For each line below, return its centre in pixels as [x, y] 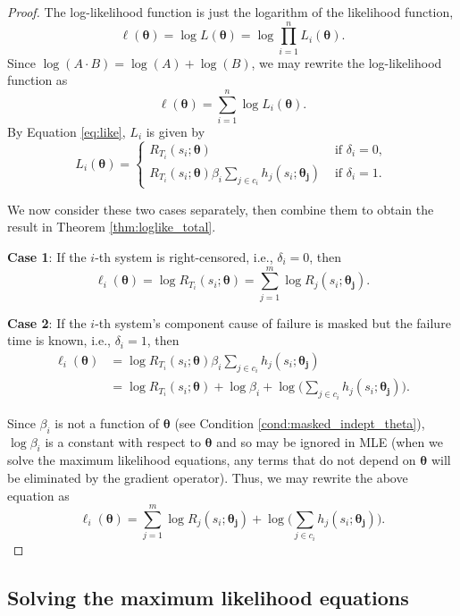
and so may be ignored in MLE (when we [330, 441]
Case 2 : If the [47, 322]
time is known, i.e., [59, 340]
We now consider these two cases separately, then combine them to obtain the [221, 209]
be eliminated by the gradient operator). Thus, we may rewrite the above [208, 477]
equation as [38, 495]
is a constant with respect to [123, 441]
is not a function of [107, 422]
